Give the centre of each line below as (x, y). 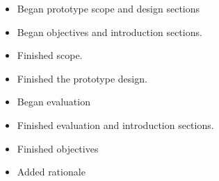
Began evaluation (54, 102)
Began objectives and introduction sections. (109, 32)
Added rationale (51, 172)
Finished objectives (58, 148)
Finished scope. (50, 55)
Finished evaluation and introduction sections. (115, 124)
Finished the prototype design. (82, 78)
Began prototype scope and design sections (108, 8)
